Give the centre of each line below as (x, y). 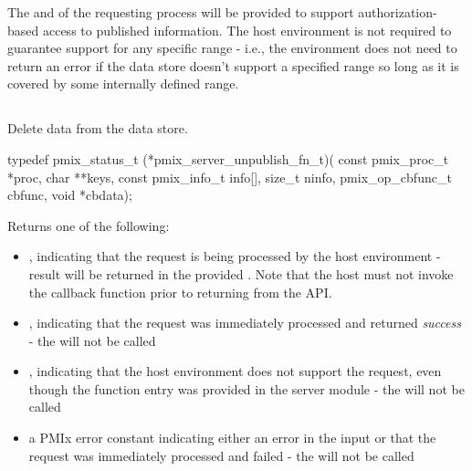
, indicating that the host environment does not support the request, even (235, 371)
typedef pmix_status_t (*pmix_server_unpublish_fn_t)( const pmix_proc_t (228, 158)
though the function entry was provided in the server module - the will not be (246, 388)
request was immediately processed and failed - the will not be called (221, 455)
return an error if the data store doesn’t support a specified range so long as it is (233, 65)
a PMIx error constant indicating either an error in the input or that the (232, 438)
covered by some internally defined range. (123, 84)
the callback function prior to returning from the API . (180, 292)
